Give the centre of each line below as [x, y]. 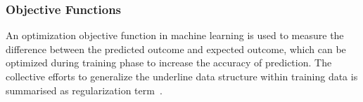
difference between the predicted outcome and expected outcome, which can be [176, 49]
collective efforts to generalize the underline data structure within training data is [182, 76]
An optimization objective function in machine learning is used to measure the [175, 35]
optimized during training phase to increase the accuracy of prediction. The [169, 63]
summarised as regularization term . [84, 90]
